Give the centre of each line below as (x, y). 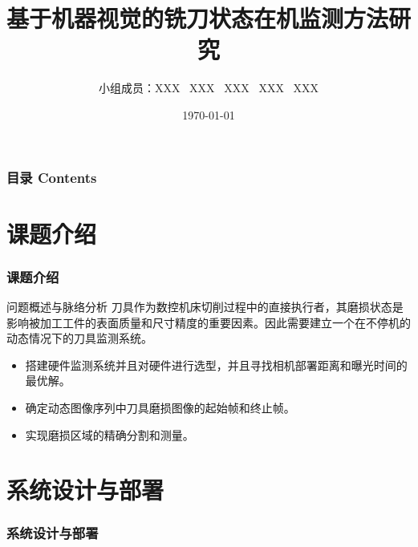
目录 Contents (52, 177)
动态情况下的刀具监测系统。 (79, 338)
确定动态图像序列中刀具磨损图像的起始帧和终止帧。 (160, 407)
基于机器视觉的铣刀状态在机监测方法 (198, 18)
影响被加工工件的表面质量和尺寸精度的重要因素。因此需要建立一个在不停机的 (209, 322)
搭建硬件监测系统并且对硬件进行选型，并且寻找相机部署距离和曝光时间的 (216, 365)
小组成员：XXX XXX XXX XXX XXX (209, 88)
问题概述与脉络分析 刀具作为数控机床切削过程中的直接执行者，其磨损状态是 (205, 307)
